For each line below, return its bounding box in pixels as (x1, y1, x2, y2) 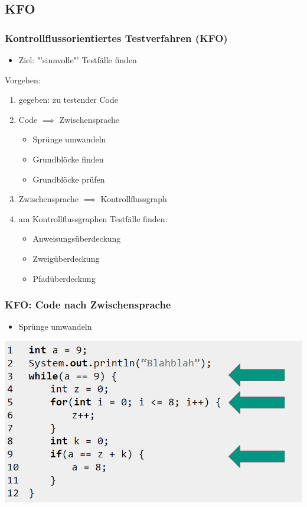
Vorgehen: (5, 73, 41, 86)
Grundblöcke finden (32, 152, 104, 165)
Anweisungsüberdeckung (32, 232, 121, 245)
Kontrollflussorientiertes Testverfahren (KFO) (5, 30, 228, 45)
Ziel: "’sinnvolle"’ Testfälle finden (18, 54, 137, 66)
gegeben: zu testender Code (18, 93, 118, 106)
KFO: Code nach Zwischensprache (5, 297, 171, 312)
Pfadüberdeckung (32, 272, 96, 284)
